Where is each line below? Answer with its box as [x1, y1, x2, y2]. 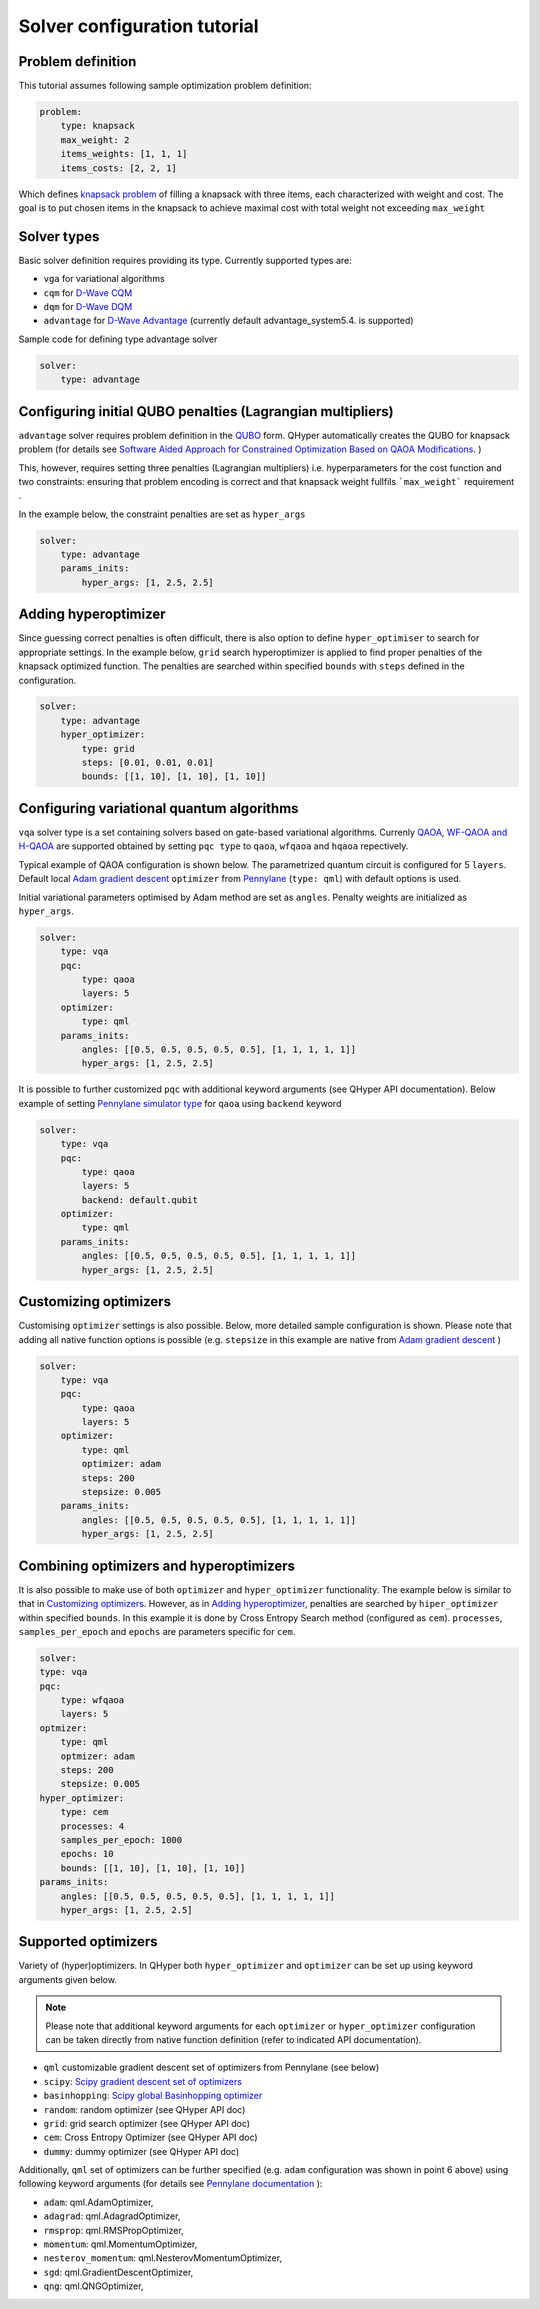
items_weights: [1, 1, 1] [60, 148, 188, 160]
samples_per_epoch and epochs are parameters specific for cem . [18, 1625, 296, 1637]
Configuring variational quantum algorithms [18, 800, 299, 817]
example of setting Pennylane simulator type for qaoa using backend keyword [18, 1097, 342, 1109]
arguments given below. [18, 1973, 117, 1985]
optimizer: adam [81, 1458, 162, 1470]
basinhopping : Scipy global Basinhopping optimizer [43, 2090, 263, 2102]
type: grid [81, 743, 135, 754]
